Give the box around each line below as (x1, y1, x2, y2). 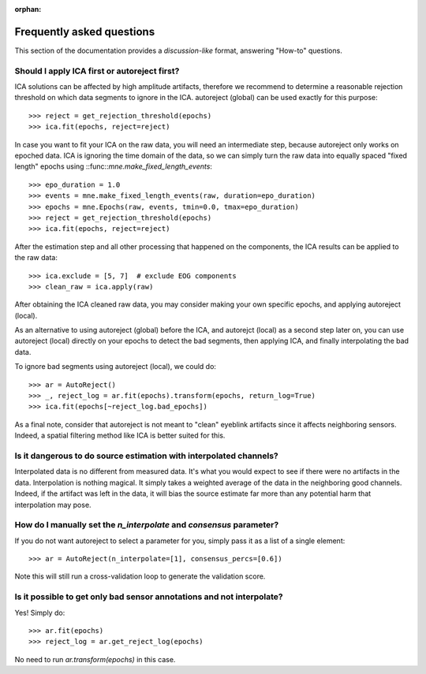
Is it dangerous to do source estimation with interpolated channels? (14, 450, 279, 461)
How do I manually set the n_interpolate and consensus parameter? (14, 519, 279, 531)
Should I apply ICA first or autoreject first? (14, 65, 180, 76)
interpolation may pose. (14, 500, 92, 509)
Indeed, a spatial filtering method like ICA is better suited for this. (14, 430, 226, 441)
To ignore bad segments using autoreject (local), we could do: (14, 362, 217, 371)
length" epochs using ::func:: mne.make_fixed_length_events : (14, 162, 213, 171)
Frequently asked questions (14, 24, 155, 39)
